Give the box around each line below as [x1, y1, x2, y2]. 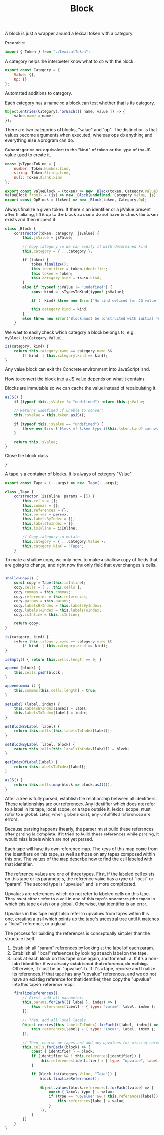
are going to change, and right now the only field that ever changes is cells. [5, 562, 157, 568]
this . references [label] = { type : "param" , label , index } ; [31, 1005, 156, 1009]
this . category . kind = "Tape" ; [22, 543, 84, 549]
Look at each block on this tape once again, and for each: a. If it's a [12, 955, 148, 961]
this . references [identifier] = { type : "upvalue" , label [40, 1058, 159, 1063]
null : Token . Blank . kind [14, 175, 62, 180]
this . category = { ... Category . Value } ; [22, 539, 106, 544]
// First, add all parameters [22, 995, 84, 1000]
